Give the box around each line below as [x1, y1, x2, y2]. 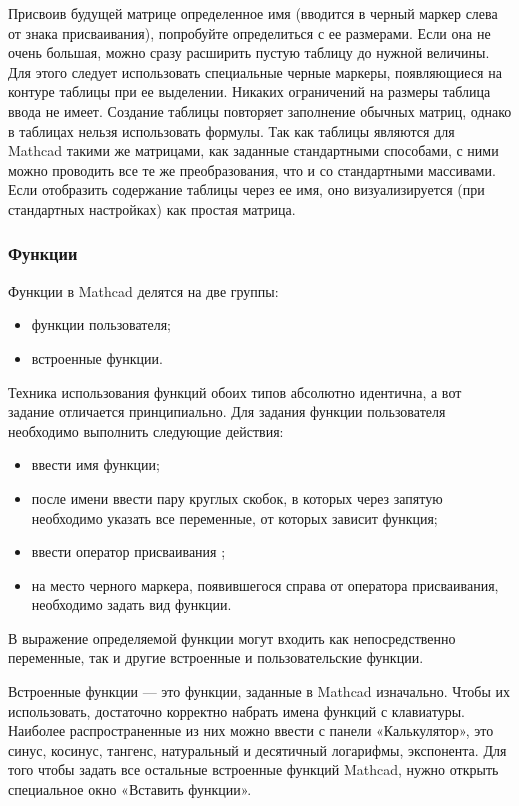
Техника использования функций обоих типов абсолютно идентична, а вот [8, 381, 462, 402]
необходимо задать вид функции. [31, 594, 232, 615]
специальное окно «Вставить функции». [8, 779, 252, 800]
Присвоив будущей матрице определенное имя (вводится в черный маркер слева [8, 3, 498, 23]
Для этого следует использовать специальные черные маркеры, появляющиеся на [8, 61, 502, 82]
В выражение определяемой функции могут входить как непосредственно [8, 627, 456, 648]
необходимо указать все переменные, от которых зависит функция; [31, 507, 438, 528]
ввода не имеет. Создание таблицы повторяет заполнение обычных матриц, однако [8, 100, 512, 121]
